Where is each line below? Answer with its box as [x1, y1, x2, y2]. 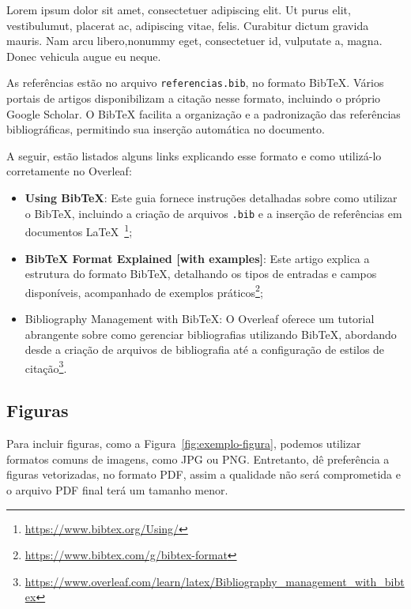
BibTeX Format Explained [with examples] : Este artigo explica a [25, 250, 370, 266]
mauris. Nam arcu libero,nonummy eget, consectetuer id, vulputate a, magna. [6, 32, 383, 49]
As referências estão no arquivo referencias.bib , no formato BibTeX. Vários [6, 74, 384, 91]
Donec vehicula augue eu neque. [6, 47, 161, 64]
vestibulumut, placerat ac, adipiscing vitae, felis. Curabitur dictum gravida [6, 17, 369, 33]
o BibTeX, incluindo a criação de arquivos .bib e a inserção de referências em [25, 205, 402, 221]
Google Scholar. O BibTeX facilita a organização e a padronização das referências [6, 105, 401, 122]
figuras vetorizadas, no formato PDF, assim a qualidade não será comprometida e [6, 466, 401, 483]
